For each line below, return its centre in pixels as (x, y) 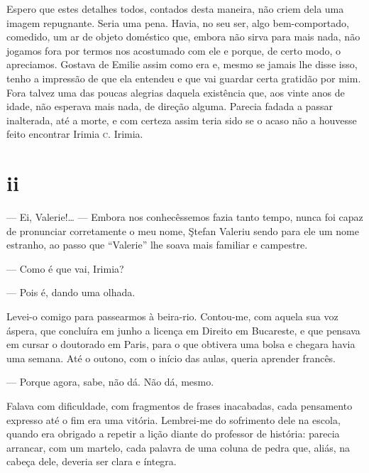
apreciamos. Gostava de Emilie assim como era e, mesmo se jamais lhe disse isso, (182, 64)
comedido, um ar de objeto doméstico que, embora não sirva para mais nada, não (183, 37)
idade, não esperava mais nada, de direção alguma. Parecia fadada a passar (170, 106)
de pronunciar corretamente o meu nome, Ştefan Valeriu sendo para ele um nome (183, 230)
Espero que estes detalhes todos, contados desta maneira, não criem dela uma (175, 9)
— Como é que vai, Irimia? (65, 268)
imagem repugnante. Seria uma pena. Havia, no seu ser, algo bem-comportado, (178, 22)
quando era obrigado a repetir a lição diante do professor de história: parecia (173, 434)
